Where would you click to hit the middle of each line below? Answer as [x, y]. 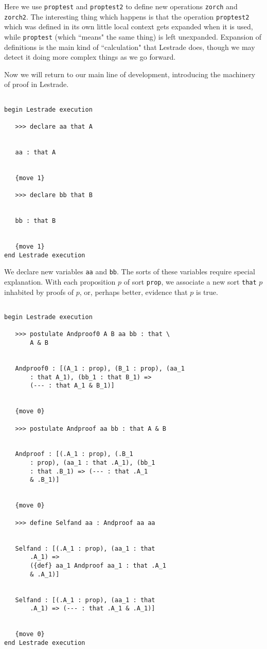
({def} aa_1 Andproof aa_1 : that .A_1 [98, 566]
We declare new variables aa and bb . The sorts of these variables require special [130, 271]
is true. [207, 292]
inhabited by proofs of [39, 292]
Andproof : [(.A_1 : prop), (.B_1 [74, 454]
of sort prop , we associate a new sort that [190, 282]
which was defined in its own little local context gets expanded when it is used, [129, 27]
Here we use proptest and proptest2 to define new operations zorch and [121, 6]
